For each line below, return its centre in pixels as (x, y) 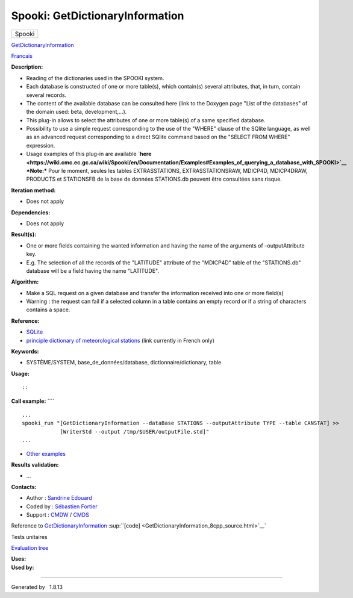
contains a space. (48, 310)
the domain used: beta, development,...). (77, 112)
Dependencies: (31, 212)
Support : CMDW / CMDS (58, 514)
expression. (41, 145)
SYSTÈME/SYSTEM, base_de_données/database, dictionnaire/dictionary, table (124, 363)
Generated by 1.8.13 (37, 587)
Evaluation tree (30, 548)
